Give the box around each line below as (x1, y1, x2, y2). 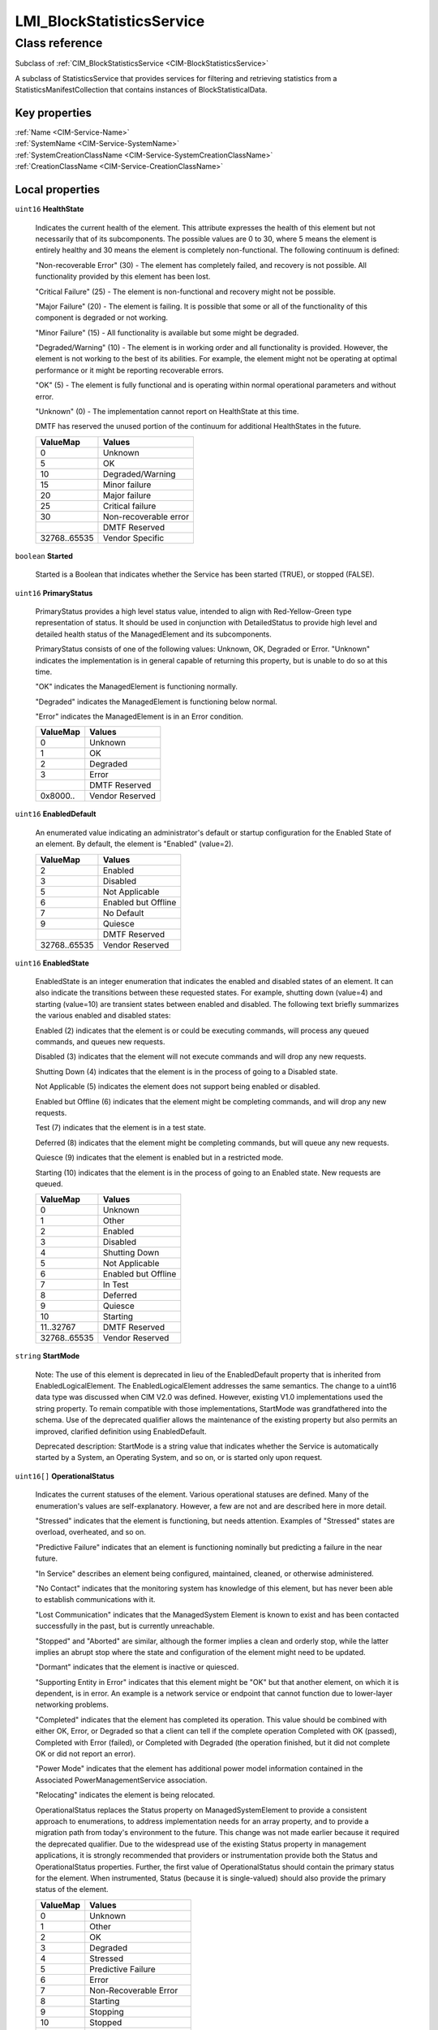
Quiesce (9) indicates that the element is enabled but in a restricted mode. (35, 1153, 284, 1163)
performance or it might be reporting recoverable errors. (35, 365, 225, 375)
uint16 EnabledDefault (15, 809, 97, 819)
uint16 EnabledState (15, 958, 89, 968)
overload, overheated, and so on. (35, 1527, 146, 1537)
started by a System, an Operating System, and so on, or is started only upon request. (35, 1453, 323, 1462)
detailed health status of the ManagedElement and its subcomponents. (35, 629, 272, 639)
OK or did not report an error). (35, 1749, 136, 1759)
